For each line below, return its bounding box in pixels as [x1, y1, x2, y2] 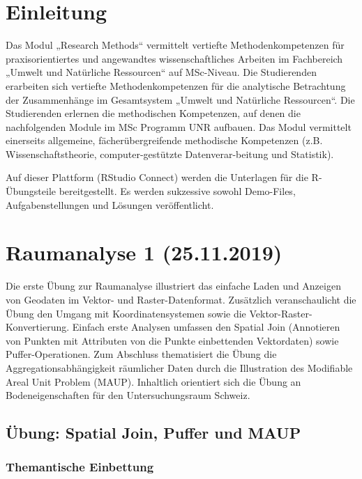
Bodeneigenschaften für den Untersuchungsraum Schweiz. [6, 388, 250, 402]
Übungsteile [6, 184, 56, 198]
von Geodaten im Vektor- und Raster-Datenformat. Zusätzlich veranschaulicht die [6, 292, 356, 306]
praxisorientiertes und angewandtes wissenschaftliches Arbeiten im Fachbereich [6, 51, 343, 65]
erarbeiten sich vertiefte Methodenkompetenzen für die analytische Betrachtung [6, 78, 346, 93]
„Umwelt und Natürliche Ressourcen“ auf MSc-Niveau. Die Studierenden [6, 65, 317, 79]
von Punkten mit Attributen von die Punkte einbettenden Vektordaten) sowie [6, 333, 339, 347]
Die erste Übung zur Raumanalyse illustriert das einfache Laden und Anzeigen [6, 278, 341, 293]
